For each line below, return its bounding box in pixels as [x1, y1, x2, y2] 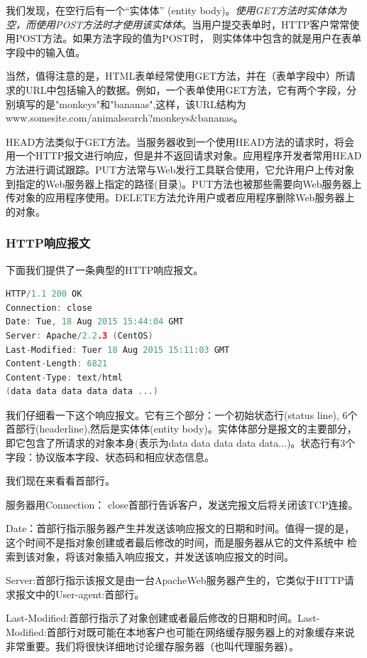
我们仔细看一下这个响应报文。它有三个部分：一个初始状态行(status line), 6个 [6, 407, 358, 422]
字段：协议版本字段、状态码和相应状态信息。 [6, 449, 214, 464]
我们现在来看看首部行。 [6, 473, 115, 488]
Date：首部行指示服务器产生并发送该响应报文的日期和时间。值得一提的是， [6, 521, 355, 536]
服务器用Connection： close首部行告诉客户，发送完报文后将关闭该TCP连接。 [6, 497, 358, 511]
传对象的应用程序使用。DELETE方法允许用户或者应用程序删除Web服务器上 [6, 190, 355, 205]
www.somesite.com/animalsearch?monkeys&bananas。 [6, 110, 243, 125]
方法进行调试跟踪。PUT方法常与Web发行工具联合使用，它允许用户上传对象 [6, 161, 355, 176]
